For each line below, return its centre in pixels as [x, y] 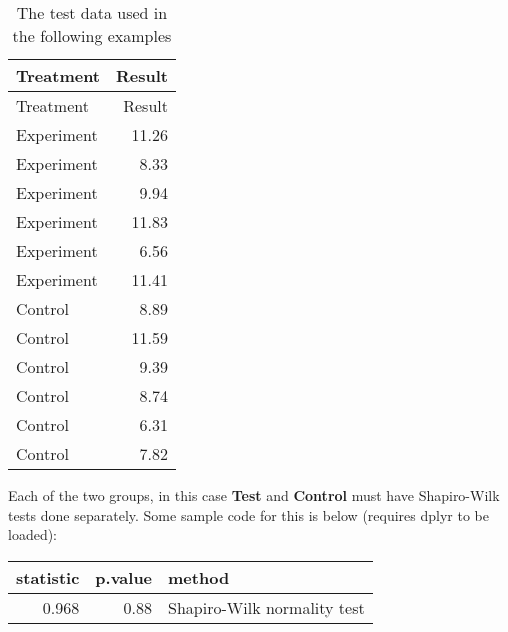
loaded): [33, 534]
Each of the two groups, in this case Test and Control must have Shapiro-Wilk [254, 495]
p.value [124, 577]
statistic [48, 577]
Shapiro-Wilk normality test [266, 607]
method [199, 577]
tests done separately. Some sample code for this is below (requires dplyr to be [248, 514]
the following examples [92, 35]
